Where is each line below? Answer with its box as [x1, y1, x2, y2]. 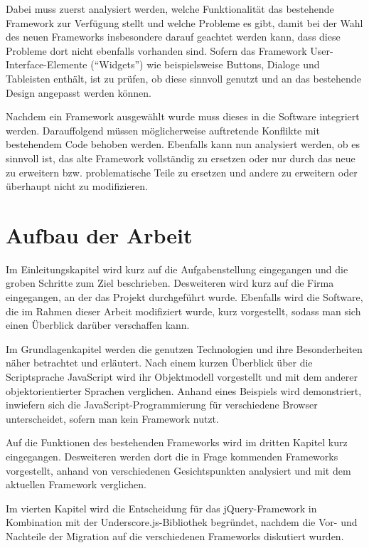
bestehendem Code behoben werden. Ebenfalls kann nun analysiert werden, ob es [6, 137, 360, 152]
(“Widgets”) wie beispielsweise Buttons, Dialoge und [90, 57, 320, 72]
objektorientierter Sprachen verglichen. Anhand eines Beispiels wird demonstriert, [6, 383, 362, 398]
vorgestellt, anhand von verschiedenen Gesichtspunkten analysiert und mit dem [6, 463, 351, 478]
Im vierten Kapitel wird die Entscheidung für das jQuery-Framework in [6, 500, 317, 515]
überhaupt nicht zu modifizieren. [6, 179, 149, 194]
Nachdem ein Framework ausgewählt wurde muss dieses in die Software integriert [6, 109, 360, 124]
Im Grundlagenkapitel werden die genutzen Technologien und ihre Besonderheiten [6, 341, 363, 356]
